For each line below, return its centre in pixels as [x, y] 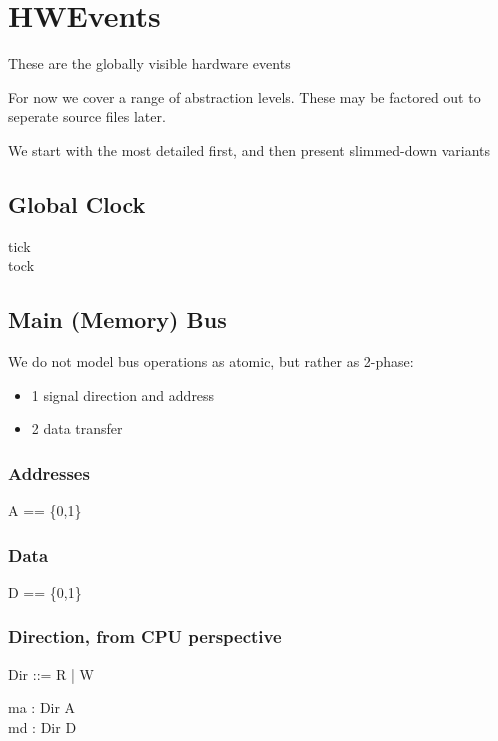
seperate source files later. [87, 116]
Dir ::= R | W [51, 673]
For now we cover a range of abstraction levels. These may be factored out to [244, 96]
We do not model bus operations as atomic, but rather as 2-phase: [211, 361]
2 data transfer [77, 428]
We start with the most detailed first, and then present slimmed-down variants [249, 149]
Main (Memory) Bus [117, 319]
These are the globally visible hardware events [149, 63]
